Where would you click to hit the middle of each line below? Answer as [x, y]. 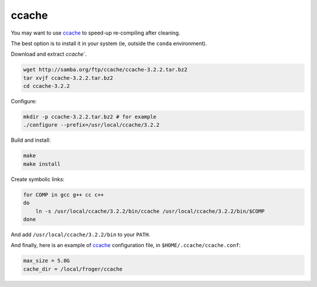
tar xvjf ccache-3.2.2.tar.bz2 [68, 78]
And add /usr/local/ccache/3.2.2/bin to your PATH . [80, 234]
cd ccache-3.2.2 [47, 86]
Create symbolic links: [38, 179]
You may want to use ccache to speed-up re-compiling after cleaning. [95, 33]
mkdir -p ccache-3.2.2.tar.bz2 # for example [90, 117]
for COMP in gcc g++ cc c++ [63, 194]
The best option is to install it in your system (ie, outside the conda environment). [109, 43]
